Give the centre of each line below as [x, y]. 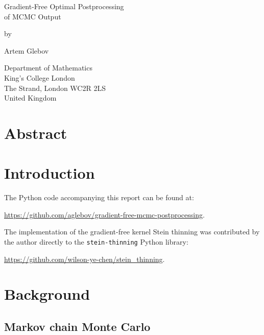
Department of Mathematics [48, 68]
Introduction [50, 173]
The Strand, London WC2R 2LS [55, 88]
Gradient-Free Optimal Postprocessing [64, 6]
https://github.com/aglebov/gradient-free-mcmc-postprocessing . [104, 214]
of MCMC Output [33, 16]
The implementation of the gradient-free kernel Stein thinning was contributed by [132, 232]
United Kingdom [30, 98]
